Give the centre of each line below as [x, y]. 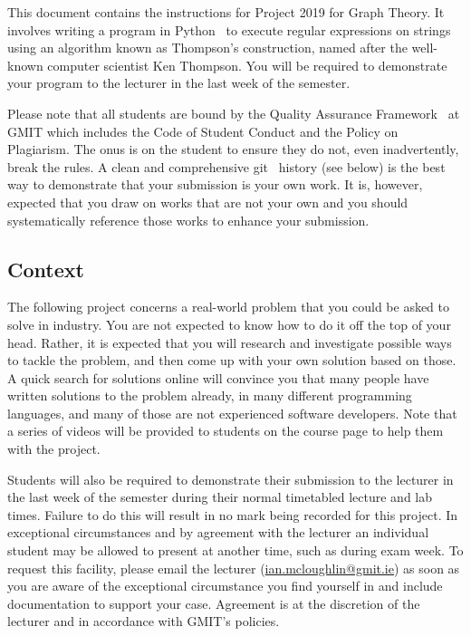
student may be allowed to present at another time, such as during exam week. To [235, 550]
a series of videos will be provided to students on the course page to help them [226, 431]
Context [46, 269]
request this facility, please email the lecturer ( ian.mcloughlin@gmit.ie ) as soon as [234, 568]
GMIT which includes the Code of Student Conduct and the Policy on [203, 131]
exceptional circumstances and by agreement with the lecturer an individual [218, 532]
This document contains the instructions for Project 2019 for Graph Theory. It [226, 12]
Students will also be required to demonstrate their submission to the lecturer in [231, 479]
